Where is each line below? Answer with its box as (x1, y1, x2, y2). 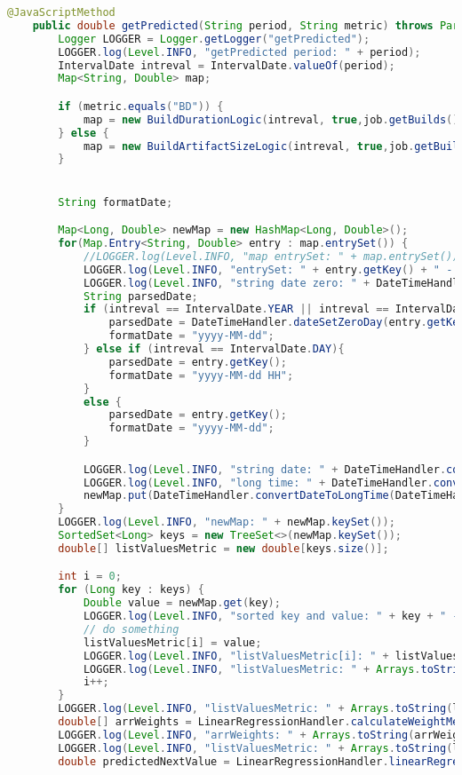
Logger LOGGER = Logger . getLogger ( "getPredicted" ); (58, 32, 370, 45)
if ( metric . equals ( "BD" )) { (58, 99, 224, 113)
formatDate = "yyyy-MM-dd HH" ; (108, 368, 294, 382)
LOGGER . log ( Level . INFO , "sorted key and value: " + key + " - (83, 610, 459, 623)
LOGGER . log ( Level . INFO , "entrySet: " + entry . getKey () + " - (83, 263, 453, 276)
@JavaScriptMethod (7, 6, 115, 19)
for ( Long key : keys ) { (58, 583, 205, 597)
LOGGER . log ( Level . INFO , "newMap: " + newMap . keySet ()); (58, 516, 395, 529)
